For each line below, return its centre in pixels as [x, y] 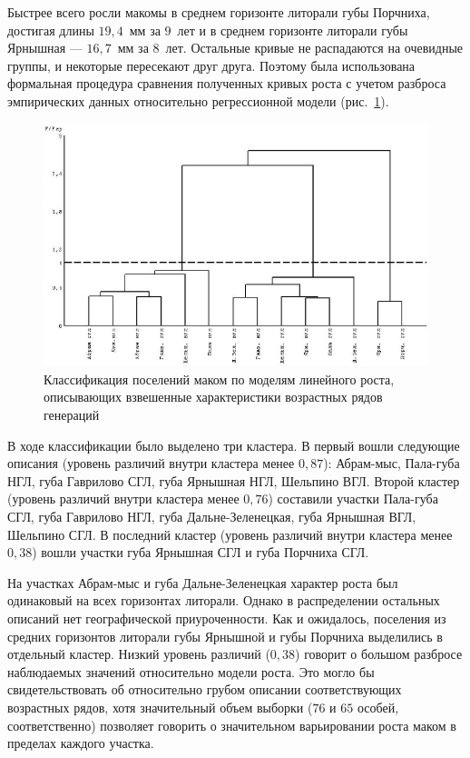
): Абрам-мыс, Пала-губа [392, 463]
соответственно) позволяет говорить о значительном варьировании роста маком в [232, 725]
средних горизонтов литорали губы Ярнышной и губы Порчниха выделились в [225, 636]
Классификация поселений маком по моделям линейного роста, [219, 379]
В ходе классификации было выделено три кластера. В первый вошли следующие [234, 445]
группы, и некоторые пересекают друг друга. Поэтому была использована [211, 65]
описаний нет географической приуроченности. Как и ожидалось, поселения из [227, 618]
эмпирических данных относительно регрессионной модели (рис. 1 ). [198, 100]
